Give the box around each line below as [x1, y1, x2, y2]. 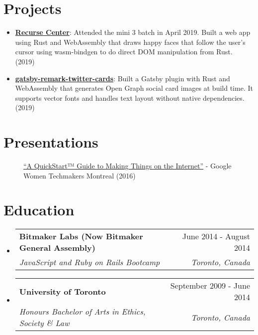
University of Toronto [19, 285, 106, 297]
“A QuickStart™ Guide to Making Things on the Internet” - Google [23, 161, 232, 170]
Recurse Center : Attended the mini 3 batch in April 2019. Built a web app [15, 27, 251, 37]
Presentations [3, 132, 98, 152]
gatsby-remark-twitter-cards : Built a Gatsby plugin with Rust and [15, 73, 230, 83]
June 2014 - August [182, 230, 250, 242]
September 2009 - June [170, 280, 250, 292]
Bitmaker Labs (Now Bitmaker [19, 230, 143, 242]
